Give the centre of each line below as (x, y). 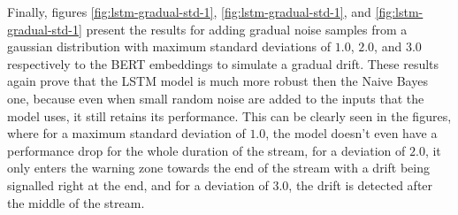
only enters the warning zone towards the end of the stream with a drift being (218, 168)
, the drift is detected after (361, 184)
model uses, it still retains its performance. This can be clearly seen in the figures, (229, 115)
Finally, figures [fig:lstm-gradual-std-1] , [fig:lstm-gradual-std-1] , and (189, 12)
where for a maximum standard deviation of (126, 133)
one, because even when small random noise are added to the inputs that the (216, 98)
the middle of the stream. (76, 202)
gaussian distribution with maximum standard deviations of (169, 46)
